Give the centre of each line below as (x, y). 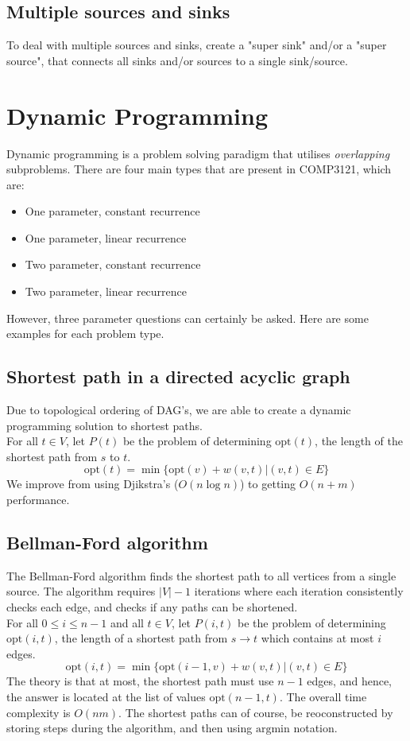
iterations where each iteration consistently (299, 591)
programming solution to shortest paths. (105, 425)
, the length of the (359, 441)
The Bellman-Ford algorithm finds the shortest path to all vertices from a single (201, 575)
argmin (273, 729)
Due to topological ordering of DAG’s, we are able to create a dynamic (179, 410)
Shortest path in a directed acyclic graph (178, 376)
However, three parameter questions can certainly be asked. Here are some (188, 318)
